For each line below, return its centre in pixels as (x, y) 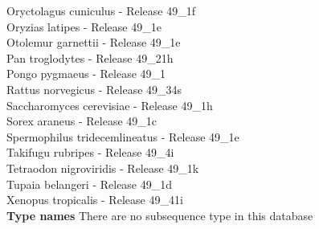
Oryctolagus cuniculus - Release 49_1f (101, 10)
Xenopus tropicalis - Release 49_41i (95, 200)
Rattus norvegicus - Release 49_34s (94, 89)
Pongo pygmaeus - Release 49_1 (86, 74)
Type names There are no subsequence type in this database (160, 215)
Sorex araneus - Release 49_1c (82, 121)
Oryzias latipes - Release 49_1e (84, 26)
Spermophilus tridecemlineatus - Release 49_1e (123, 136)
